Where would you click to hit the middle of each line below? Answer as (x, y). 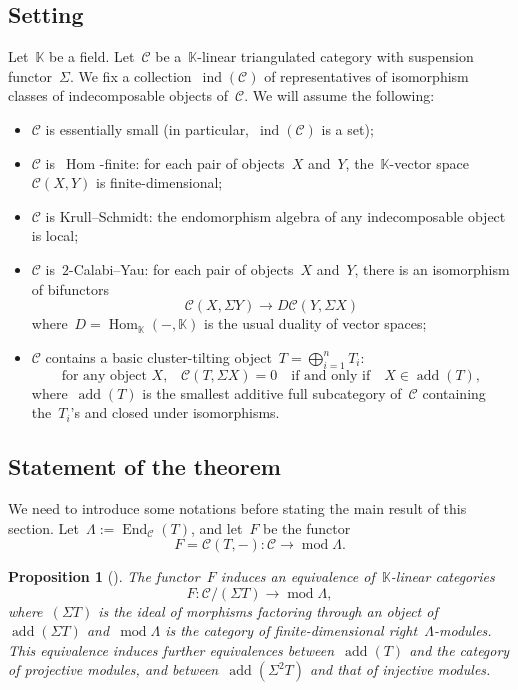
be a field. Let (92, 56)
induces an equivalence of (297, 576)
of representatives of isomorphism (366, 75)
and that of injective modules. (400, 669)
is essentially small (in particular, (147, 128)
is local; (55, 235)
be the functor (307, 527)
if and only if (331, 375)
